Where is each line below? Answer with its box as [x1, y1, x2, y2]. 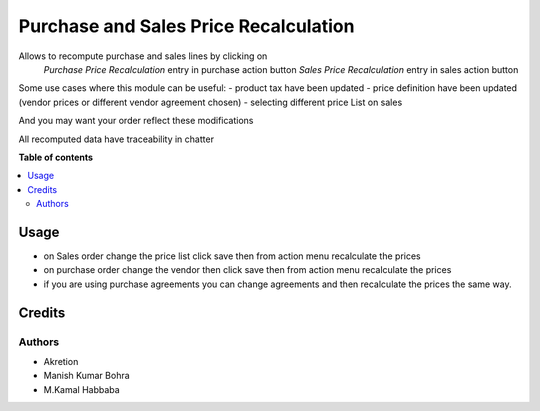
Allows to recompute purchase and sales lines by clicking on [18, 50, 268, 62]
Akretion [43, 355, 79, 367]
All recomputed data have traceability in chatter [18, 133, 215, 145]
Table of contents [18, 151, 94, 163]
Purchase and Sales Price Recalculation [18, 15, 355, 37]
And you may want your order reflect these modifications [18, 115, 254, 127]
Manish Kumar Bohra [43, 370, 130, 382]
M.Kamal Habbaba [43, 383, 120, 395]
